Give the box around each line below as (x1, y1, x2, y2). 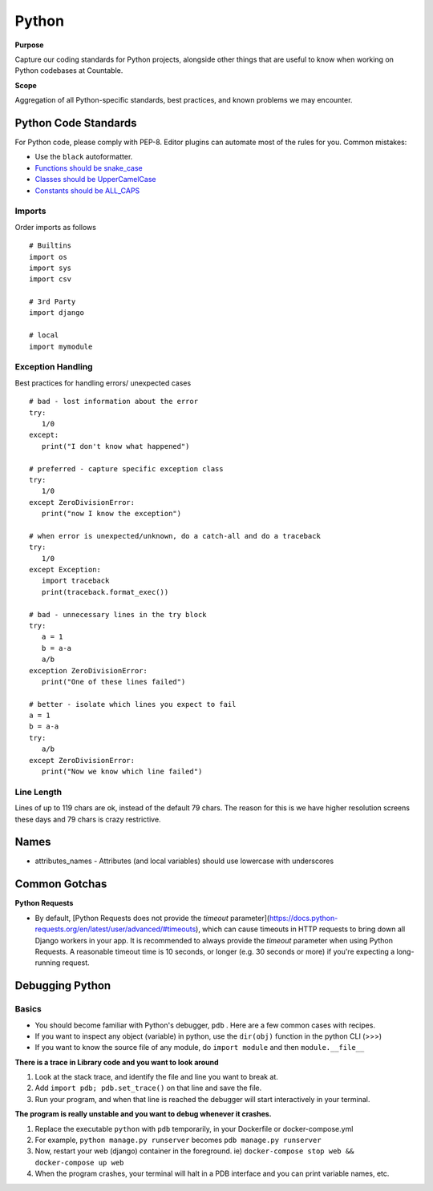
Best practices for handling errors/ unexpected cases (14, 377, 192, 388)
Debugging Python (14, 979, 111, 993)
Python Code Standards (14, 116, 137, 130)
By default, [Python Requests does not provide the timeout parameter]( (34, 913, 270, 923)
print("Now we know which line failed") (41, 767, 203, 777)
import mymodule (29, 341, 93, 351)
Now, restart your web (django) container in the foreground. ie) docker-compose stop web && (34, 1146, 354, 1156)
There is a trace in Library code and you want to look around (14, 1057, 219, 1067)
